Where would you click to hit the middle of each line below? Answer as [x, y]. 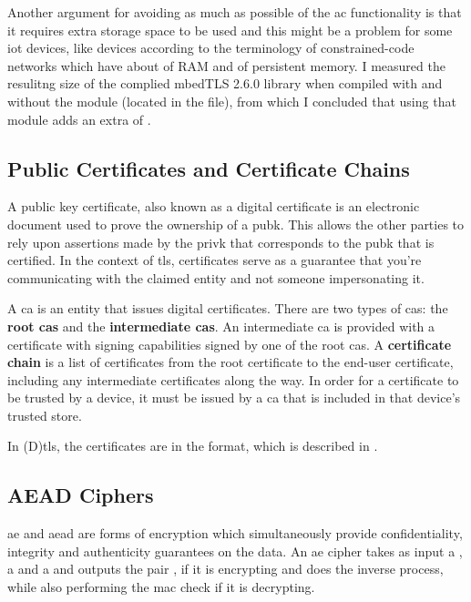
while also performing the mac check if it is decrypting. [161, 587]
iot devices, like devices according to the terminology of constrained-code [211, 48]
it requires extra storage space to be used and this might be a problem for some [230, 30]
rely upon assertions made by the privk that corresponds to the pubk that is [221, 242]
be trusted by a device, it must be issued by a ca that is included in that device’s [234, 398]
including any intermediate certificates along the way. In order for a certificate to [233, 379]
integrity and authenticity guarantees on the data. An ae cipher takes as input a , [235, 551]
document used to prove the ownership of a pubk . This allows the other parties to [236, 224]
